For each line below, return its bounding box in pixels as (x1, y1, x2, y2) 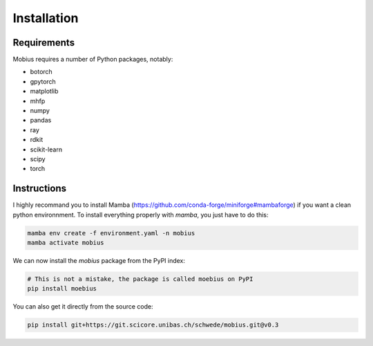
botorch (30, 68, 53, 76)
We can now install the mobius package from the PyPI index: (12, 257, 186, 265)
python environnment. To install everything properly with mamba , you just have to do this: (12, 210, 269, 219)
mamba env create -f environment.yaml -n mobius (27, 229, 195, 237)
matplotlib (30, 87, 59, 95)
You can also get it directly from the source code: (12, 302, 153, 311)
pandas (30, 116, 52, 125)
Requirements (12, 37, 75, 48)
